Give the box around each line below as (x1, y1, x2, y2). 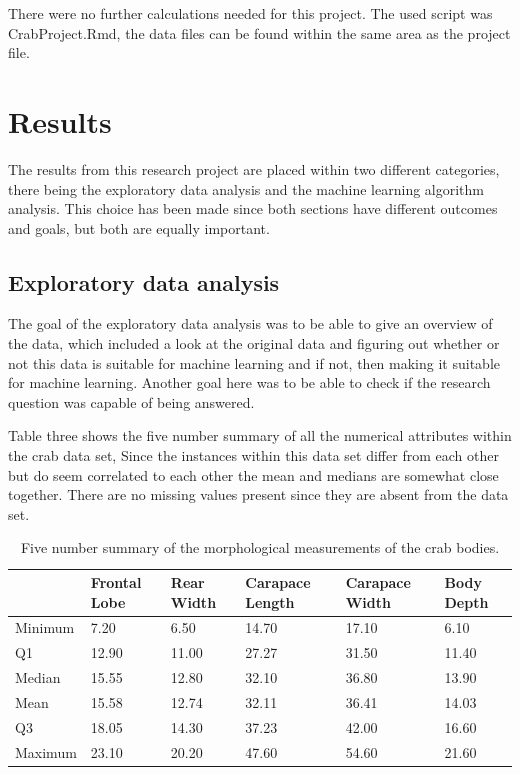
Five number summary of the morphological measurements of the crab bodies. (20, 537, 500, 558)
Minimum (15, 617, 75, 638)
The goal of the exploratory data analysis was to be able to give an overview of (8, 313, 493, 334)
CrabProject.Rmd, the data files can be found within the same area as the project (8, 22, 511, 43)
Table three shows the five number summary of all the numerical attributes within (8, 425, 512, 446)
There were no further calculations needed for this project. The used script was (8, 3, 493, 23)
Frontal (90, 572, 142, 593)
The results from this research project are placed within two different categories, (8, 158, 500, 179)
